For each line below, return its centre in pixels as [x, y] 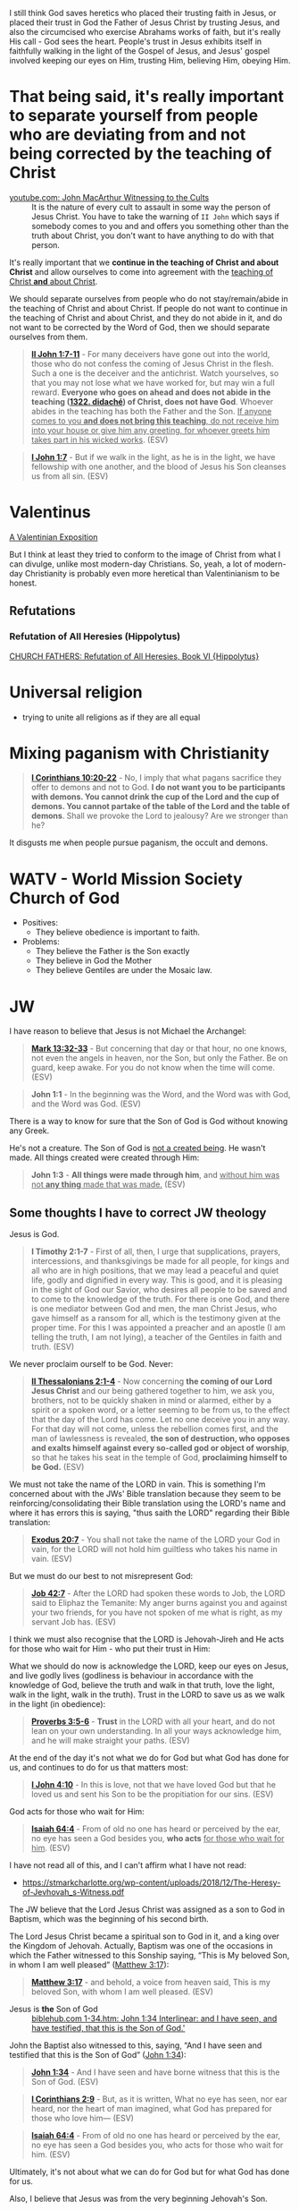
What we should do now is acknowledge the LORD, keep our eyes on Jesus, [149, 1666]
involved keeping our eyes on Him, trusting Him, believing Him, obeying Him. [150, 60]
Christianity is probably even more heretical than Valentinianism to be [153, 573]
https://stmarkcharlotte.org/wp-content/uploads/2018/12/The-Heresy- [151, 1882]
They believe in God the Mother [93, 960]
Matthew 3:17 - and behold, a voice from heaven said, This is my [150, 1983]
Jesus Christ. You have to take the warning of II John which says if [155, 216]
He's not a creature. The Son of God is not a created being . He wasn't [137, 1148]
